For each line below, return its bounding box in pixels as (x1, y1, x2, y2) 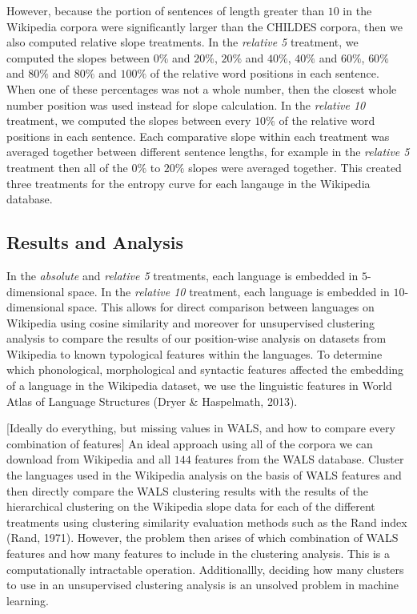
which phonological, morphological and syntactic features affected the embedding (6, 361, 404, 378)
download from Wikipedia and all (6, 451, 171, 468)
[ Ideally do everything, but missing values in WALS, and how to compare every (6, 419, 395, 436)
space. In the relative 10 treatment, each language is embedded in (68, 283, 390, 299)
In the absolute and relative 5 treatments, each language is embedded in (6, 267, 359, 283)
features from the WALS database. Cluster (194, 451, 404, 468)
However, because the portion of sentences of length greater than (6, 2, 325, 18)
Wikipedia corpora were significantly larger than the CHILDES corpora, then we (6, 18, 403, 34)
